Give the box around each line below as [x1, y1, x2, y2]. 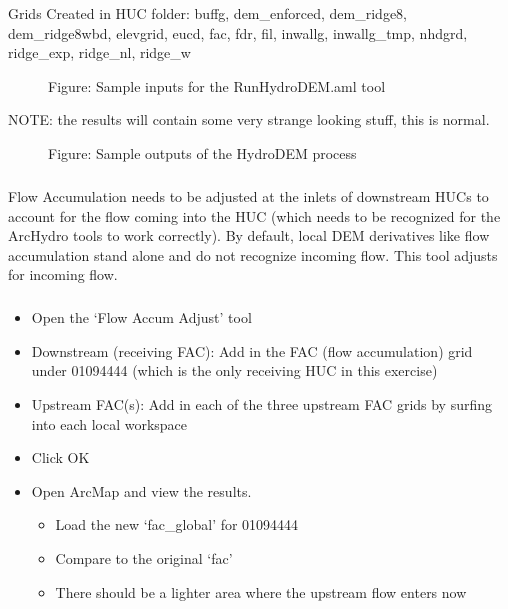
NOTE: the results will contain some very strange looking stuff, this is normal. [8, 109, 490, 130]
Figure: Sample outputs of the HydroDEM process [48, 142, 357, 163]
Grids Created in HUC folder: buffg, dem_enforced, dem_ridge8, [8, 3, 407, 23]
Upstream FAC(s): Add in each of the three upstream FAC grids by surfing [31, 394, 493, 415]
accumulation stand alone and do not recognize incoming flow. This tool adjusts [8, 244, 498, 265]
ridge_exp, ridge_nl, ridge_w [8, 42, 191, 63]
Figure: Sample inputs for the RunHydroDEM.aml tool [48, 75, 386, 96]
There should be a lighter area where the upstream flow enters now [55, 581, 467, 602]
